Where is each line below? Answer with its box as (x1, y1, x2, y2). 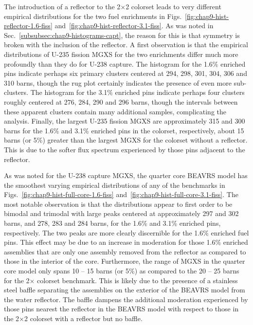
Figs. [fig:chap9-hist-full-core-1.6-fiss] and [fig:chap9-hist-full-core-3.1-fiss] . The (4, 189, 238, 199)
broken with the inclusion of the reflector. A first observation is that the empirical (4, 39, 248, 50)
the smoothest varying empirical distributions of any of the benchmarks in (4, 180, 225, 190)
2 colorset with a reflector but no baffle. (24, 313, 143, 323)
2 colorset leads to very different (126, 1, 221, 11)
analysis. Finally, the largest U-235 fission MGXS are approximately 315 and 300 (4, 116, 245, 126)
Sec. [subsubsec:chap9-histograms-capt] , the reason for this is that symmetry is (4, 30, 240, 40)
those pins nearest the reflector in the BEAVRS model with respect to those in (4, 304, 239, 314)
